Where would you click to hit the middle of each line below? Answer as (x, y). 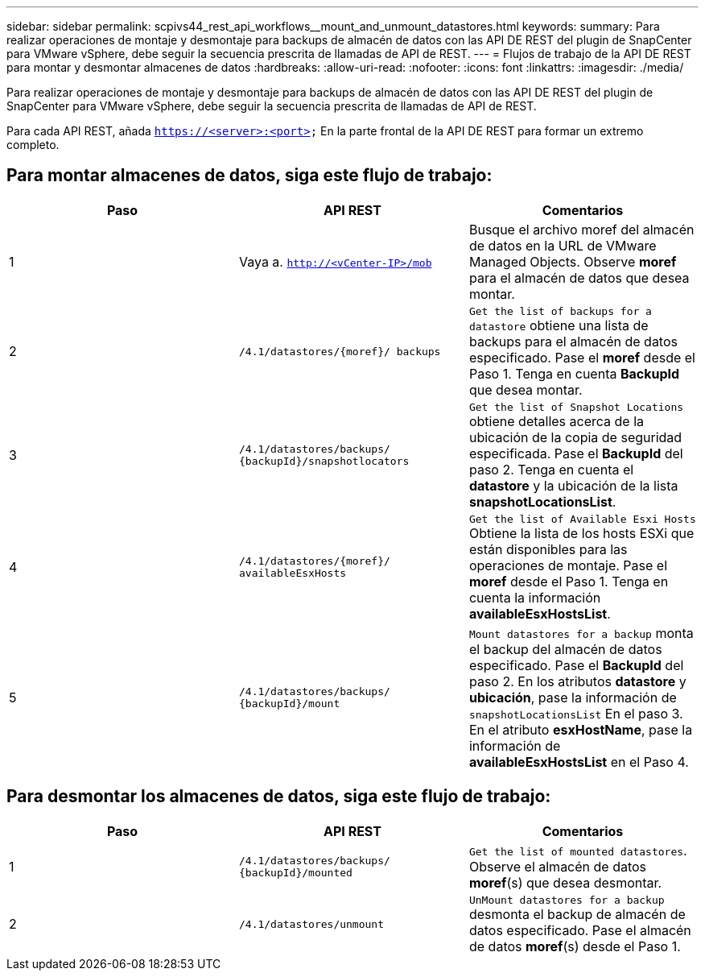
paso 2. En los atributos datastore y (577, 681)
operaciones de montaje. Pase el (568, 565)
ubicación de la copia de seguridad (575, 437)
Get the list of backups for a (560, 311)
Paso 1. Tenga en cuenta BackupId (574, 373)
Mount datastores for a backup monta (581, 633)
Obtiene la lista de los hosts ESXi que (581, 533)
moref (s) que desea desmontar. (565, 882)
